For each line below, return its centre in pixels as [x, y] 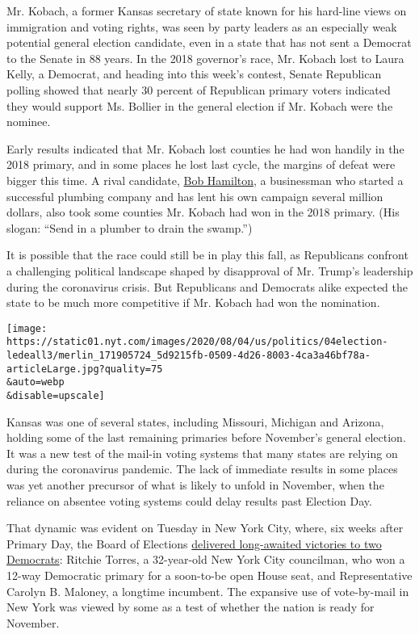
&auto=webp [36, 382]
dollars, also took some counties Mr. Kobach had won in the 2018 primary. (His [203, 212]
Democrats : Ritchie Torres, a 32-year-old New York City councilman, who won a [206, 559]
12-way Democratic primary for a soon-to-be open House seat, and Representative [209, 575]
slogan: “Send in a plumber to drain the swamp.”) [130, 227]
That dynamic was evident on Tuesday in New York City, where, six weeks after [205, 528]
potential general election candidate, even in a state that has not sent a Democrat [209, 42]
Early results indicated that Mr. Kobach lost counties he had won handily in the [205, 148]
